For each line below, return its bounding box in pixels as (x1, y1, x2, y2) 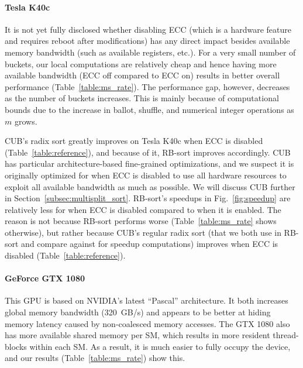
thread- (273, 329, 299, 341)
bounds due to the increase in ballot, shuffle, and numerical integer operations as (5, 103, 294, 115)
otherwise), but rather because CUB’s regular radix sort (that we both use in (5, 226, 281, 238)
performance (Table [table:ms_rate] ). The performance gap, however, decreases (5, 80, 290, 92)
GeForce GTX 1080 (5, 272, 85, 284)
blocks (5, 340, 27, 352)
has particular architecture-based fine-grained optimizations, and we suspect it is (5, 157, 294, 170)
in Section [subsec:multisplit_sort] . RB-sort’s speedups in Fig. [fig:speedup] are (5, 192, 291, 204)
